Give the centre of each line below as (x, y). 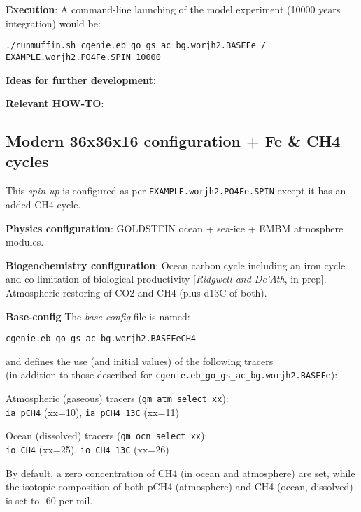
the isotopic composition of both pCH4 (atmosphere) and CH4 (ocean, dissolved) (179, 486)
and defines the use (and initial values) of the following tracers (140, 361)
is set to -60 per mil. (49, 500)
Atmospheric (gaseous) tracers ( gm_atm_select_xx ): (117, 398)
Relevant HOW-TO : (55, 103)
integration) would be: (53, 23)
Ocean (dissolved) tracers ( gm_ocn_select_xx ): (107, 435)
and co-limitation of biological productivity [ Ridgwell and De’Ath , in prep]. (166, 279)
